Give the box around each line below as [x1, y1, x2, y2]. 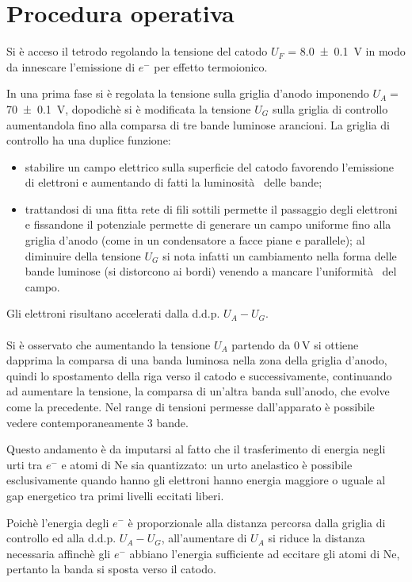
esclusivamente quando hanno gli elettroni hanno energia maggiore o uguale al [6, 472, 386, 488]
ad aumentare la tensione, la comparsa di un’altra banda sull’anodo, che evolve [6, 383, 390, 399]
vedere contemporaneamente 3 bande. [6, 414, 189, 430]
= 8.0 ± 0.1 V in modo [288, 43, 406, 60]
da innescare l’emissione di [6, 58, 135, 75]
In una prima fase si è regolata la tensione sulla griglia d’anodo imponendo [6, 85, 369, 102]
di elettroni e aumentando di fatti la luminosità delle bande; [25, 174, 322, 191]
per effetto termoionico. [154, 58, 268, 75]
